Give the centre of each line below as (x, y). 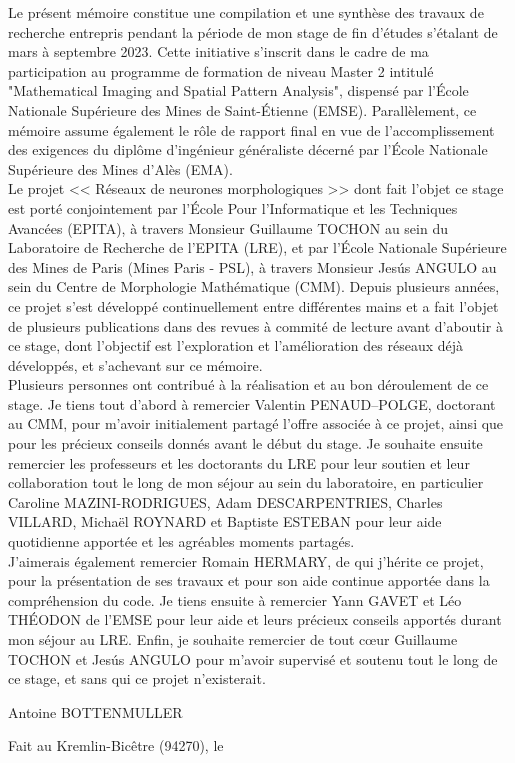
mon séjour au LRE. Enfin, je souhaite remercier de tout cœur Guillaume (233, 639)
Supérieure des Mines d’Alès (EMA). (120, 168)
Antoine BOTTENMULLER (95, 711)
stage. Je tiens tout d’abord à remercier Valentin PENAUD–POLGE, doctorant (252, 403)
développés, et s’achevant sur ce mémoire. (135, 364)
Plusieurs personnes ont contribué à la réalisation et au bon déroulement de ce (248, 384)
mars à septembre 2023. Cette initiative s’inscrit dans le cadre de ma (218, 51)
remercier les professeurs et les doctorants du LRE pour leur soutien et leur (239, 462)
